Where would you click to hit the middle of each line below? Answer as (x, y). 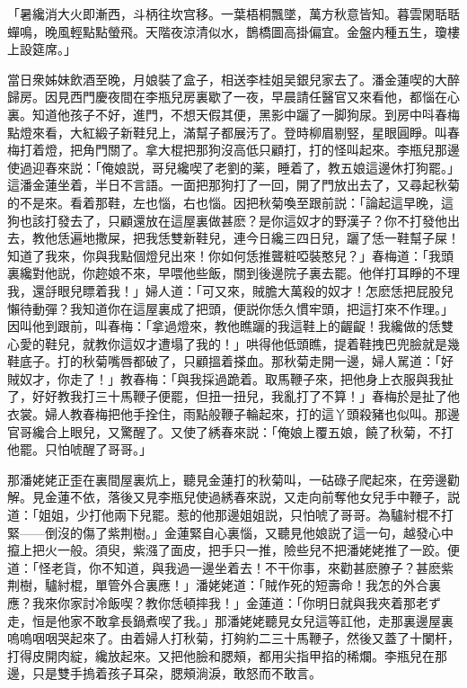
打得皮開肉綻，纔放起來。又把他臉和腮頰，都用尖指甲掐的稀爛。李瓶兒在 (221, 655)
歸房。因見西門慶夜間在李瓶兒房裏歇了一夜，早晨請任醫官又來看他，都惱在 (227, 97)
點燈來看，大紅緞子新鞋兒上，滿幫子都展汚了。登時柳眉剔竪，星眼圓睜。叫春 (233, 132)
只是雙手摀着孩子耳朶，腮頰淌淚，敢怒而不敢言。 (176, 673)
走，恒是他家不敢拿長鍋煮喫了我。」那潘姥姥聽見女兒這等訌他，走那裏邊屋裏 (230, 620)
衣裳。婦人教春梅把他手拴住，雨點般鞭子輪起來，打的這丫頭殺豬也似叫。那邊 (233, 414)
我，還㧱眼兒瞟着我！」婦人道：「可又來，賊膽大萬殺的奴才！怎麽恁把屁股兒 (230, 290)
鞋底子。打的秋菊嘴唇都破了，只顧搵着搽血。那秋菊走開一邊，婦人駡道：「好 (230, 361)
